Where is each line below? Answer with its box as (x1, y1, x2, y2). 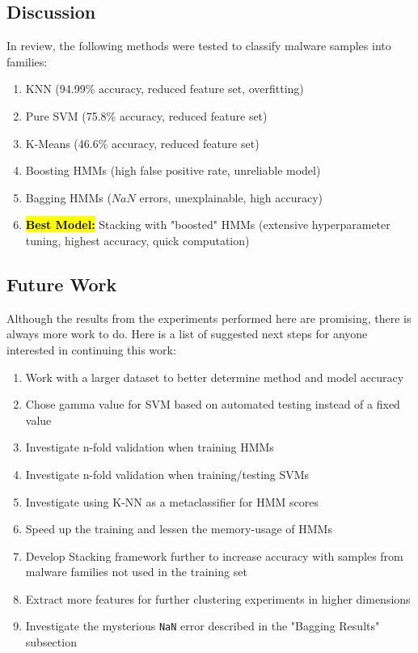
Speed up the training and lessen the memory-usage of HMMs (25, 520, 332, 537)
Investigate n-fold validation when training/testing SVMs (25, 465, 310, 482)
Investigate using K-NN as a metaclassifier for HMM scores (25, 493, 319, 510)
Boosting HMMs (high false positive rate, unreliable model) (25, 162, 321, 179)
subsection (25, 634, 77, 651)
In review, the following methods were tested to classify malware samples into (6, 37, 391, 54)
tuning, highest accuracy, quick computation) (25, 231, 250, 248)
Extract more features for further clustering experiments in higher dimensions (25, 590, 411, 607)
